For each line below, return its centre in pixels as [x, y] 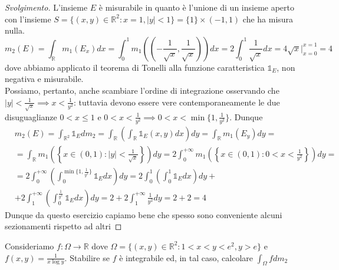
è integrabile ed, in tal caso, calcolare [186, 257]
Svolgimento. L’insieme [46, 7]
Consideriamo [29, 246]
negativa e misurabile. [44, 79]
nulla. [15, 30]
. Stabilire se [87, 257]
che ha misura [268, 19]
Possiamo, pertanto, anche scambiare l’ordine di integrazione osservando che [142, 90]
